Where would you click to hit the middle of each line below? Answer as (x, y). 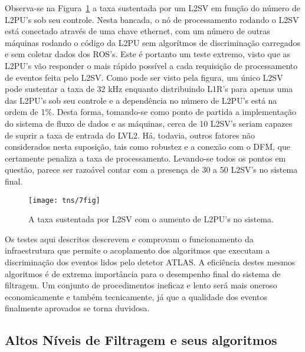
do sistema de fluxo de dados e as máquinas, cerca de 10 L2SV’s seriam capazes (149, 123)
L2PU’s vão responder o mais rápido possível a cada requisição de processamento (151, 65)
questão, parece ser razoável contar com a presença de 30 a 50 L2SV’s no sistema (151, 170)
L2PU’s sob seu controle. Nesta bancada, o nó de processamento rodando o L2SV (152, 19)
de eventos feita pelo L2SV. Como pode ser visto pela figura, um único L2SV (144, 77)
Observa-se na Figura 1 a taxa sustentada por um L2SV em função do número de (152, 8)
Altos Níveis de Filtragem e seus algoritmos (141, 340)
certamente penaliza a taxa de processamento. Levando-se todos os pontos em (145, 158)
